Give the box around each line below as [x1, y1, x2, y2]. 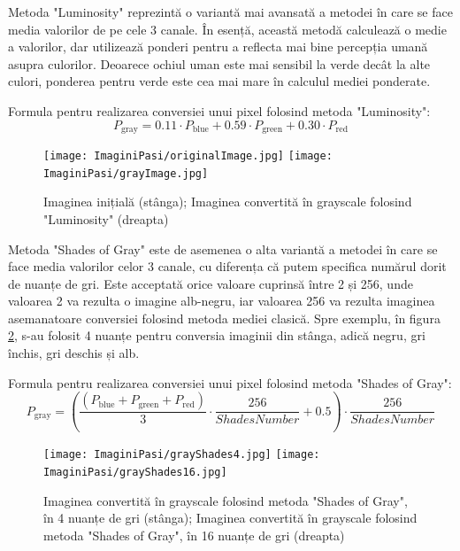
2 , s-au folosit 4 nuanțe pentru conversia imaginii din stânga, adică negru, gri [8, 326, 425, 345]
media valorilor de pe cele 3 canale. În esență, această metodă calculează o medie [8, 19, 447, 38]
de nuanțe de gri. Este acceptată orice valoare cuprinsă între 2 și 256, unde [8, 274, 413, 292]
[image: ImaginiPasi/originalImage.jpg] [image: [43, 150, 333, 163]
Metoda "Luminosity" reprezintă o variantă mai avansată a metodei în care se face [8, 3, 453, 20]
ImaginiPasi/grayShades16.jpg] [43, 465, 227, 478]
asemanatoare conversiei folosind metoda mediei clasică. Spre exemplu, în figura [8, 308, 441, 327]
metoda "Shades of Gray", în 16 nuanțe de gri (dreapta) [43, 525, 345, 544]
